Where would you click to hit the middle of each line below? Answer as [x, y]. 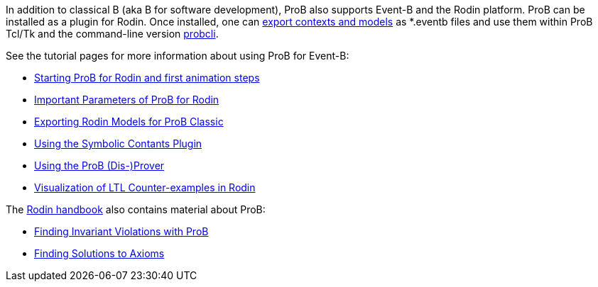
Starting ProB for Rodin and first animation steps [147, 78]
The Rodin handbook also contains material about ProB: [136, 209]
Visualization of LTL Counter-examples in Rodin [145, 187]
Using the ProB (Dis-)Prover [99, 165]
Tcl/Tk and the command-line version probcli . [112, 34]
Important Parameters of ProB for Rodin [127, 100]
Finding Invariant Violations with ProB [121, 231]
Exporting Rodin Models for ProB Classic [129, 122]
